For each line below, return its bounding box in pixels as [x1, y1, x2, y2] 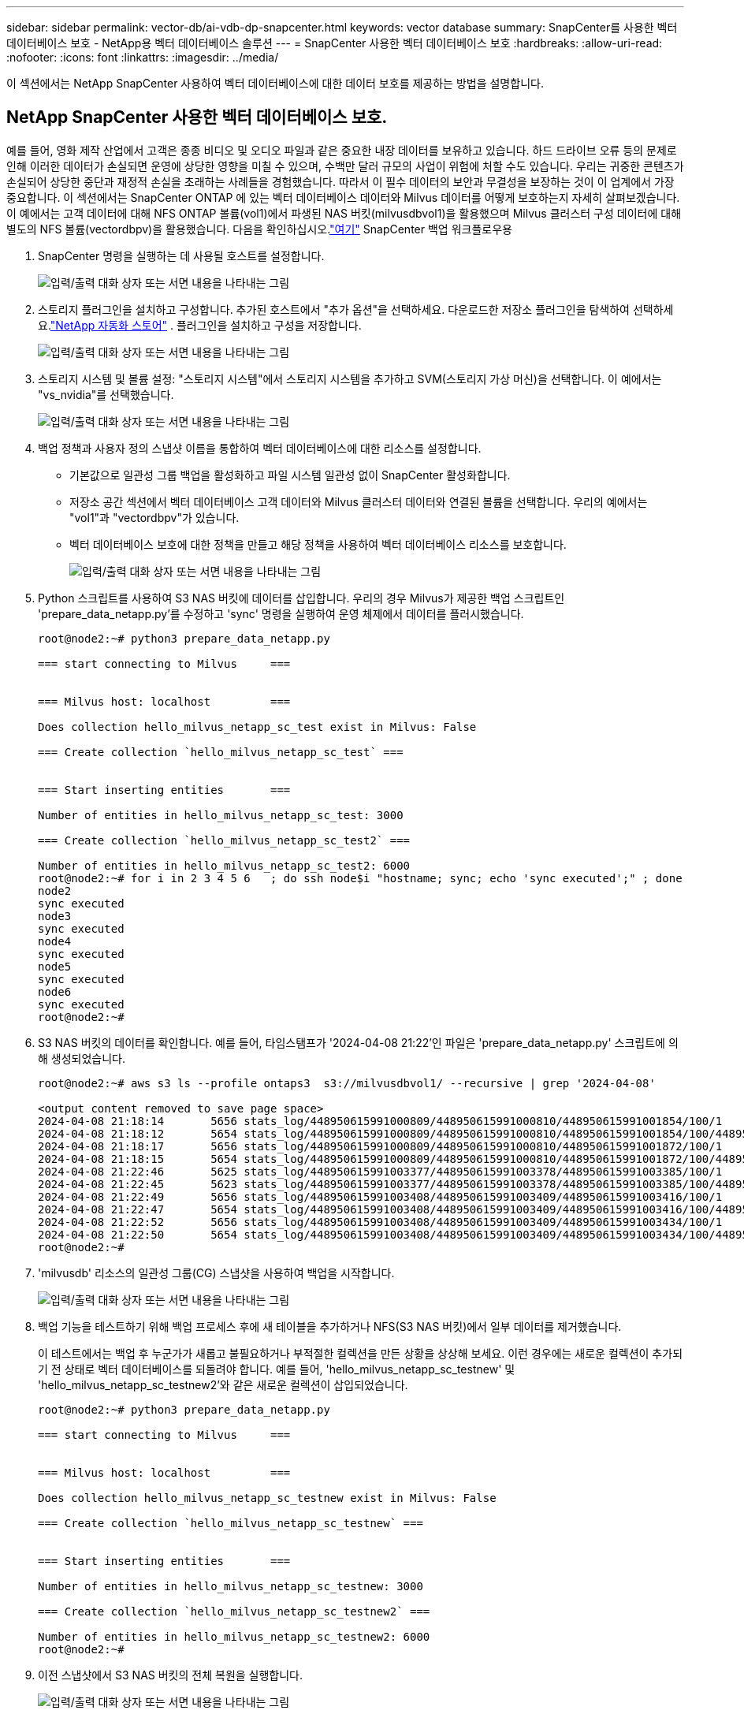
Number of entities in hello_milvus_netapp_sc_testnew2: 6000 [38, 1630, 430, 1643]
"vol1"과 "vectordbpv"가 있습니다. [69, 510, 240, 524]
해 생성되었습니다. [38, 1051, 126, 1065]
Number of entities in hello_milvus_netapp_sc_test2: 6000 [38, 859, 411, 872]
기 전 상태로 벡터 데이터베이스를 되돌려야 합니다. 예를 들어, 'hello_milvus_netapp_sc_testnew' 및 [38, 1362, 515, 1376]
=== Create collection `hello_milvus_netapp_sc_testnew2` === [38, 1604, 430, 1618]
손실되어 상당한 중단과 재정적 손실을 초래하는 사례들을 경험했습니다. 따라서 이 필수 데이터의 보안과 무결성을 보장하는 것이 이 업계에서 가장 [6, 174, 675, 188]
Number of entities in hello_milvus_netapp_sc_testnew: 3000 [38, 1579, 423, 1593]
